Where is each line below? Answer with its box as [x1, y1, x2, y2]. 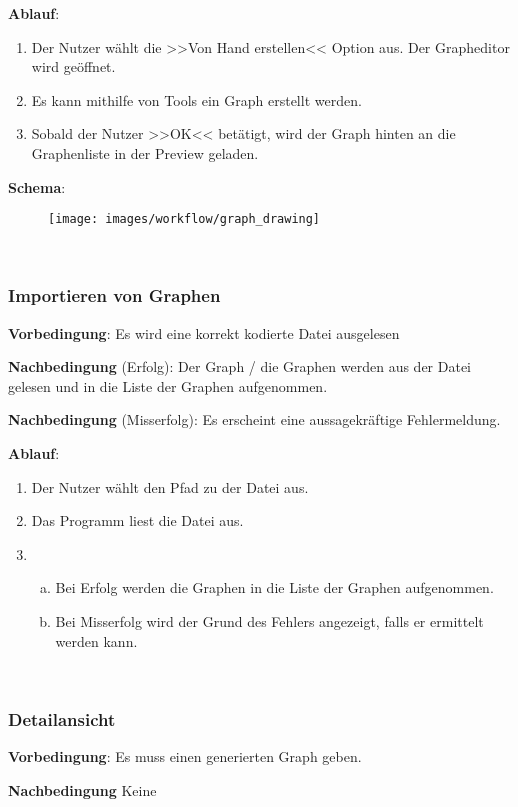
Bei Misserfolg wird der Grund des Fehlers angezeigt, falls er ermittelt [55, 610, 484, 631]
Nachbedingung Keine [8, 779, 157, 800]
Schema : [8, 176, 66, 197]
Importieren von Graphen [8, 283, 221, 308]
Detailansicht [8, 706, 116, 731]
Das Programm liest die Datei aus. [31, 510, 244, 531]
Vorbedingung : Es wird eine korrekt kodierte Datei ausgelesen [8, 322, 400, 343]
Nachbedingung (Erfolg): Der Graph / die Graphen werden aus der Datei [8, 356, 471, 377]
